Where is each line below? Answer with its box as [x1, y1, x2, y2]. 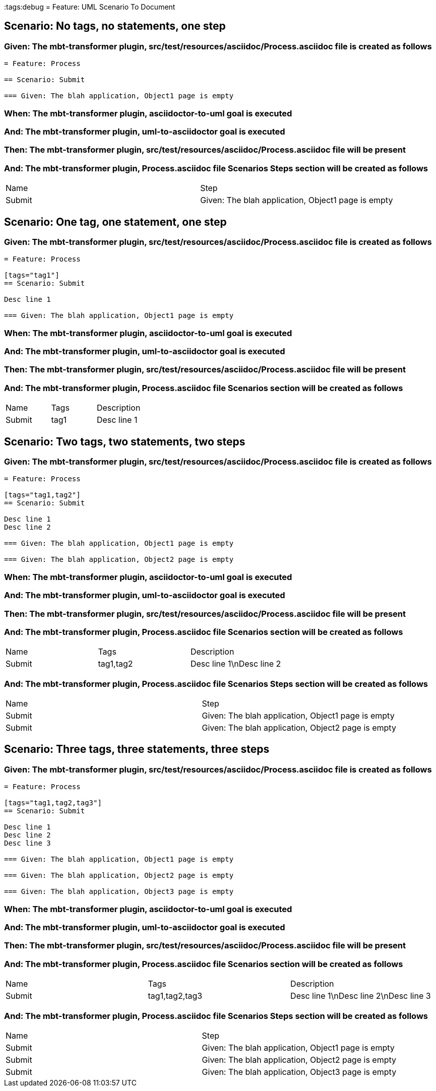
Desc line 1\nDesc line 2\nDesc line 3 [290, 991, 431, 1001]
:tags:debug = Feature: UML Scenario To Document [4, 3, 175, 11]
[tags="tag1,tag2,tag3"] [4, 799, 102, 807]
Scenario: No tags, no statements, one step [4, 20, 226, 33]
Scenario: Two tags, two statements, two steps [4, 435, 245, 448]
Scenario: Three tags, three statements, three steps [4, 743, 270, 756]
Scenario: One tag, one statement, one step [4, 215, 227, 228]
